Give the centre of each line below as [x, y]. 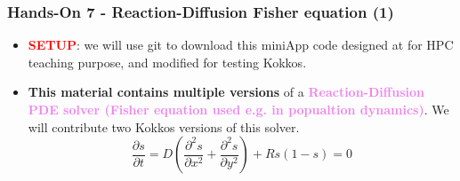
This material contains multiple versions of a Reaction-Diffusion [226, 92]
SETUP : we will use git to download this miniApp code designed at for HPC [241, 45]
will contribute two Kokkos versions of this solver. [164, 126]
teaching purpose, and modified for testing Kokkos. [167, 62]
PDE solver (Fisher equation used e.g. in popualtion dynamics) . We [238, 109]
